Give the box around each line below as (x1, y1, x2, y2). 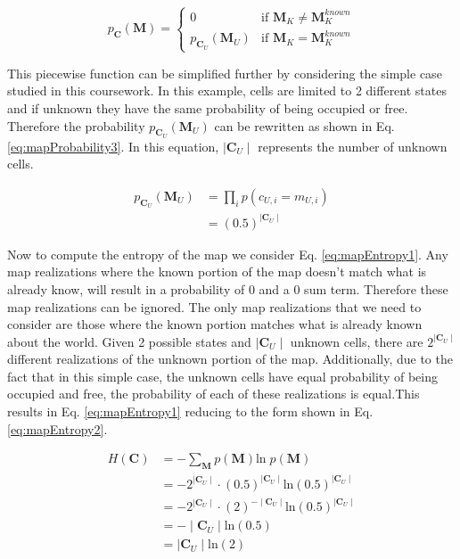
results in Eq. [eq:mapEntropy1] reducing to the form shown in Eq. (7, 402, 374, 421)
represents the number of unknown (258, 136, 448, 155)
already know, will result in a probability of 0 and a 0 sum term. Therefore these (7, 279, 448, 298)
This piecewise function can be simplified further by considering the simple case (7, 63, 442, 82)
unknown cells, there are (290, 332, 423, 350)
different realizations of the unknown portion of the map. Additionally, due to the (7, 349, 453, 368)
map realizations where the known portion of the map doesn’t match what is (7, 262, 427, 281)
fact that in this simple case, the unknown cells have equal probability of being (7, 366, 438, 385)
